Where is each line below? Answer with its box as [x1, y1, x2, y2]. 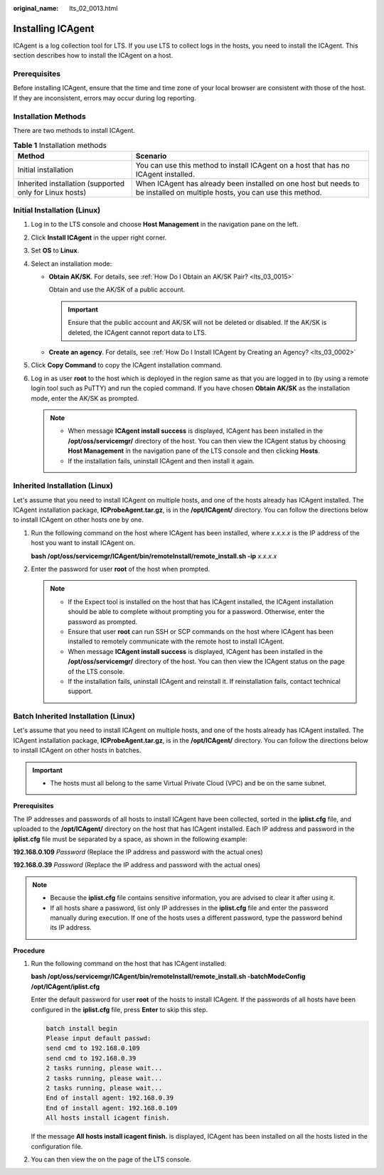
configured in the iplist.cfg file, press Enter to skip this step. [31, 1005, 208, 1014]
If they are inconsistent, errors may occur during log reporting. [13, 93, 196, 102]
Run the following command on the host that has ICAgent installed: [31, 960, 227, 968]
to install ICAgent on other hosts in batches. [13, 746, 142, 755]
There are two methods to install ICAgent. [13, 126, 135, 134]
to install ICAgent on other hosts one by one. [13, 515, 144, 524]
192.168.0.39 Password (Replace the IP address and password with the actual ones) [13, 861, 261, 869]
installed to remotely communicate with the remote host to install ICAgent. [68, 637, 284, 646]
